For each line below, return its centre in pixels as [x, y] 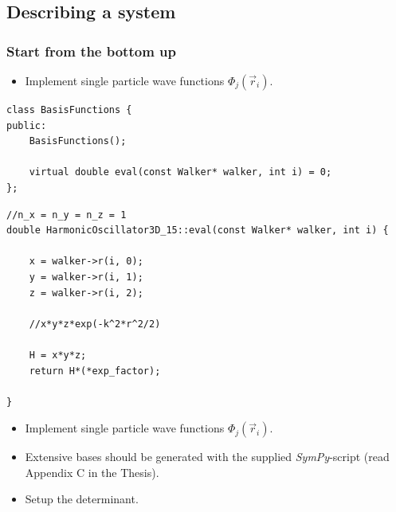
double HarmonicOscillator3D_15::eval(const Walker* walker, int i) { [198, 231]
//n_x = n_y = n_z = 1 [67, 215]
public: [27, 125]
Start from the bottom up [91, 51]
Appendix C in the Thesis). [92, 472]
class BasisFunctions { [69, 110]
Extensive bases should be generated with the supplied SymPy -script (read [207, 457]
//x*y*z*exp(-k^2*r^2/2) [95, 324]
